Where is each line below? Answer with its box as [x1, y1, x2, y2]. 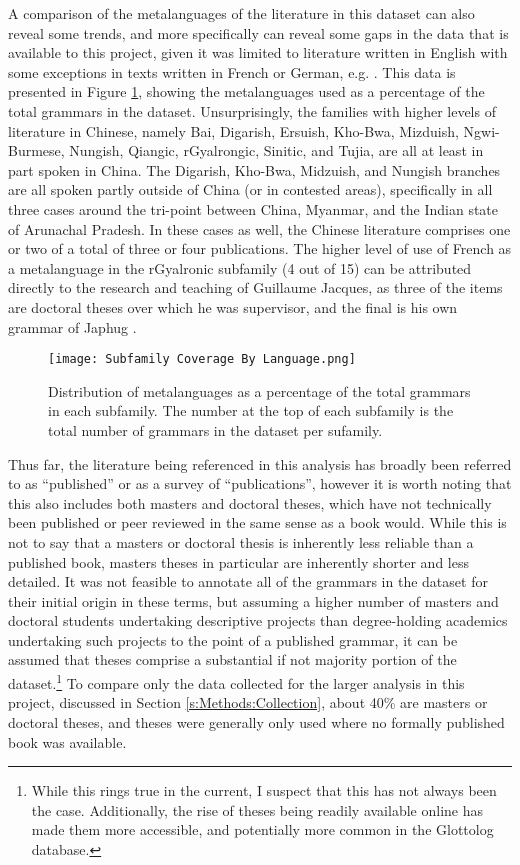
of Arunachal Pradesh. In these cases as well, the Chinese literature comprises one [8, 218, 511, 239]
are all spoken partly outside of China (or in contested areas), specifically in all [8, 179, 493, 200]
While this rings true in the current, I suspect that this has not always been [31, 780, 497, 801]
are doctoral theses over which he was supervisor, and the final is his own [8, 296, 458, 317]
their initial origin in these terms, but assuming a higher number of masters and [8, 590, 499, 611]
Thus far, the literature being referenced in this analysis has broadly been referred [8, 453, 512, 474]
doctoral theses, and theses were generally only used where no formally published [8, 711, 505, 732]
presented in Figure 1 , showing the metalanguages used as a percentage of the [8, 81, 485, 102]
